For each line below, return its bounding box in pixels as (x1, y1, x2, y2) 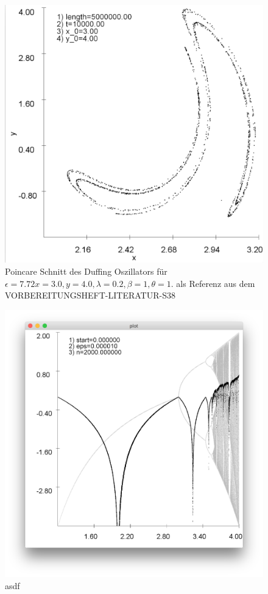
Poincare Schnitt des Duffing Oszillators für (5, 264, 167, 277)
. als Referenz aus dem (171, 277, 255, 289)
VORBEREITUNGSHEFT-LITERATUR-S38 (5, 289, 175, 302)
